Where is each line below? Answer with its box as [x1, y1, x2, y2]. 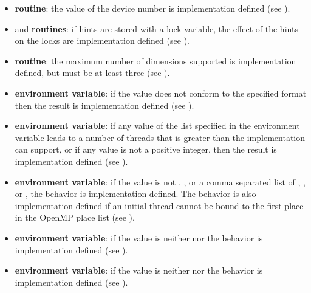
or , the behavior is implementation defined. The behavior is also [15, 187, 256, 200]
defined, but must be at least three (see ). [15, 66, 170, 79]
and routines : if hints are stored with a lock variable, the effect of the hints [15, 22, 298, 35]
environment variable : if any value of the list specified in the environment [15, 119, 300, 132]
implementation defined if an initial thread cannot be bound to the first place [15, 199, 304, 212]
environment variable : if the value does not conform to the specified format [15, 86, 307, 99]
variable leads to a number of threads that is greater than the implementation [15, 131, 305, 143]
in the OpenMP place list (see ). [15, 211, 135, 224]
